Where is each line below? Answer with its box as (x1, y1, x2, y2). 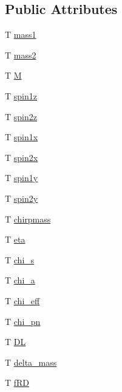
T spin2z (5, 110, 37, 123)
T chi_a (5, 274, 35, 287)
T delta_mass (5, 355, 57, 368)
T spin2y (5, 191, 38, 204)
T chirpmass (5, 212, 51, 225)
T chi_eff (5, 294, 40, 307)
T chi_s (5, 253, 35, 266)
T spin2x (5, 151, 38, 163)
